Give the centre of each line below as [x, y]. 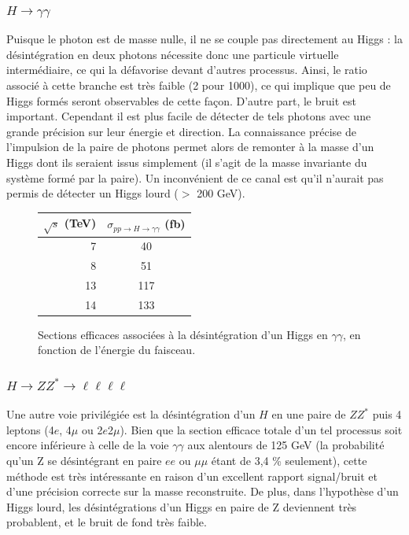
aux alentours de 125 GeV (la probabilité [286, 445]
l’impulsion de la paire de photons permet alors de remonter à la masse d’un [190, 147]
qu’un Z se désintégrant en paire [84, 461]
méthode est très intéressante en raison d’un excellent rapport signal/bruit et [192, 476]
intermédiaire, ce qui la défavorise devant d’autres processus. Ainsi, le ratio [187, 70]
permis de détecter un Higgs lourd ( [92, 193]
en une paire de [309, 414]
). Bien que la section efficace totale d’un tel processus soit [261, 429]
